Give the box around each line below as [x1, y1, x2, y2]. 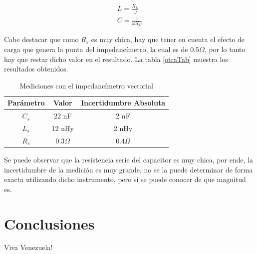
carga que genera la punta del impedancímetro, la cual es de [4, 43, 188, 54]
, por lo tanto [204, 43, 246, 54]
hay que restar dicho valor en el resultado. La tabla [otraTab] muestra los [4, 53, 229, 64]
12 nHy [51, 123, 74, 133]
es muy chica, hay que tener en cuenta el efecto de [91, 34, 245, 44]
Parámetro [7, 97, 45, 108]
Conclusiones [4, 213, 95, 233]
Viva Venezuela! [4, 242, 53, 252]
